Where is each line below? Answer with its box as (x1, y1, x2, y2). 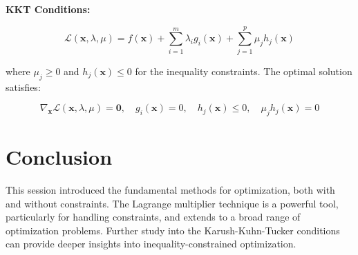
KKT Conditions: (6, 2, 91, 16)
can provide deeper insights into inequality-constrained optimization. (6, 236, 296, 251)
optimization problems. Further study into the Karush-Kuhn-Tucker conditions (6, 223, 340, 237)
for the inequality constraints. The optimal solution (135, 63, 352, 78)
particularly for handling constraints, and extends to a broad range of (6, 210, 301, 224)
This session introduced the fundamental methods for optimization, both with (6, 183, 335, 197)
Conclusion (6, 143, 113, 171)
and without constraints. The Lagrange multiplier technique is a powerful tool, (6, 196, 339, 210)
